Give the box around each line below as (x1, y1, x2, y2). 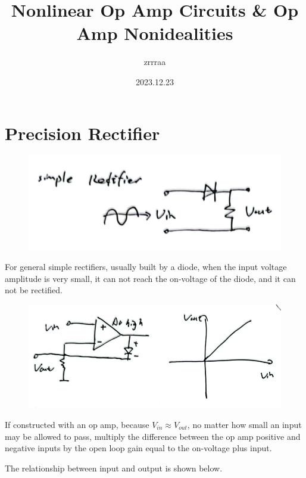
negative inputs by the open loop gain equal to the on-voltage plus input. (5, 442, 272, 454)
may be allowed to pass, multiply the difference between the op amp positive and (5, 430, 301, 442)
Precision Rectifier (5, 120, 160, 145)
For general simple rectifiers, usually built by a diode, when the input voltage (5, 260, 287, 273)
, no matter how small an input (187, 418, 302, 430)
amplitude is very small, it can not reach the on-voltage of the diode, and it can (5, 272, 296, 284)
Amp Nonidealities (76, 21, 233, 45)
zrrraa (143, 55, 166, 68)
